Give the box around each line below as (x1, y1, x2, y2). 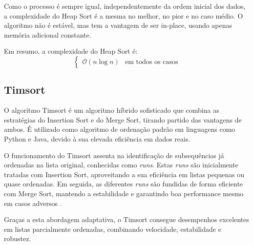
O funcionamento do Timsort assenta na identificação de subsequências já (4, 150, 224, 160)
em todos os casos (125, 58, 178, 65)
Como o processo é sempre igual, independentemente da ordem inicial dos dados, (4, 1, 246, 11)
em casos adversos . (4, 198, 62, 208)
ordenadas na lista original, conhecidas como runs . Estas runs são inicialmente (4, 160, 238, 170)
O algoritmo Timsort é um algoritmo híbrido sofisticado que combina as (4, 105, 219, 115)
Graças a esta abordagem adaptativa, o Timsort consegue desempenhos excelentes (4, 214, 249, 225)
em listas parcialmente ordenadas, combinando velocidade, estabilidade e (4, 224, 221, 234)
